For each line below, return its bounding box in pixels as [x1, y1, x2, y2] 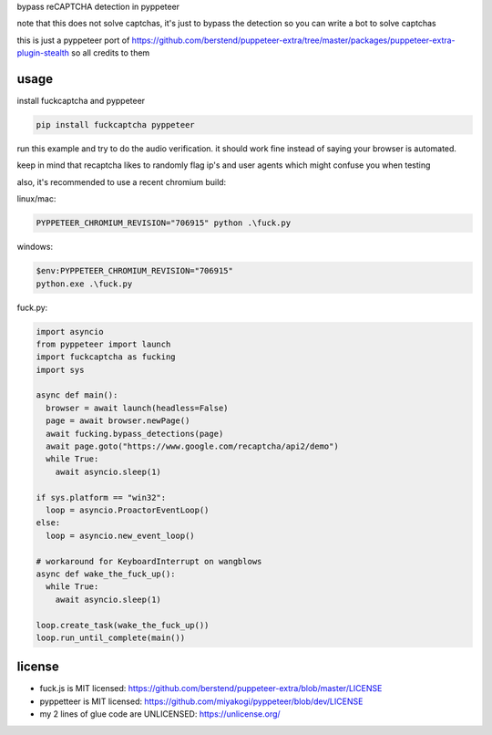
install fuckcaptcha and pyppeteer [16, 96, 146, 107]
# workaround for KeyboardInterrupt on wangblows [36, 556, 262, 566]
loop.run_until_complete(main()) [36, 632, 186, 643]
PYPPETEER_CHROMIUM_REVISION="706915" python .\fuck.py [36, 218, 292, 228]
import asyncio [36, 326, 104, 336]
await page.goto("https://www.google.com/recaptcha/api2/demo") [46, 441, 339, 451]
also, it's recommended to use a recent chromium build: [16, 176, 227, 187]
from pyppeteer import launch [36, 338, 171, 349]
